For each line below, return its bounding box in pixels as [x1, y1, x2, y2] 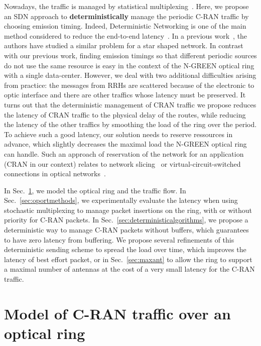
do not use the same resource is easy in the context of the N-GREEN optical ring [4, 60, 254, 70]
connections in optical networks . [4, 168, 106, 179]
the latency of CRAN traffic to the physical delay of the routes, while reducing [4, 109, 246, 120]
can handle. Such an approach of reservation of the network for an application [4, 148, 244, 159]
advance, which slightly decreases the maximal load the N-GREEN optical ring [4, 139, 247, 149]
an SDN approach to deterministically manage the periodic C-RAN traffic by [4, 11, 249, 21]
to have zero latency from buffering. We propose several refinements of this [4, 234, 234, 245]
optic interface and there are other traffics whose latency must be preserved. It [4, 89, 246, 100]
